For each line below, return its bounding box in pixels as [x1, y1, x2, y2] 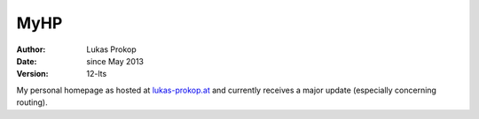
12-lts [86, 69, 107, 79]
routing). [16, 97, 48, 108]
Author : [16, 44, 46, 55]
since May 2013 [86, 56, 144, 66]
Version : [16, 69, 49, 79]
